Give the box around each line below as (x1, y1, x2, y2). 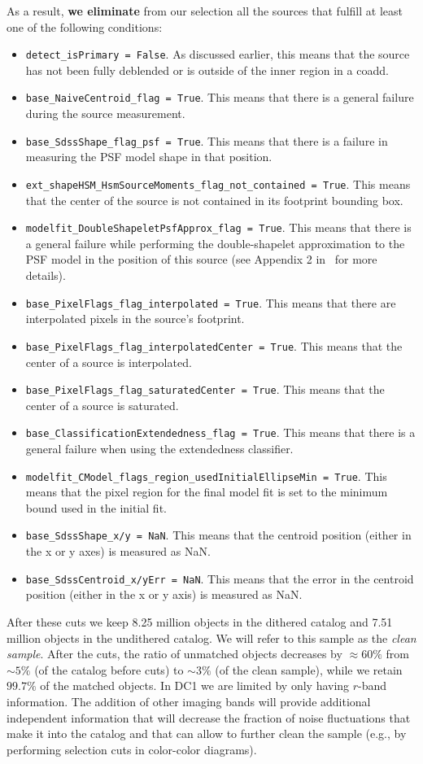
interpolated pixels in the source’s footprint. (25, 310, 245, 327)
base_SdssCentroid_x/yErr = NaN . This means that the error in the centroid (25, 570, 414, 587)
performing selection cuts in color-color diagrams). (7, 740, 257, 757)
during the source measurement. (25, 105, 185, 122)
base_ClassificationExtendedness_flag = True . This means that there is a (25, 424, 416, 441)
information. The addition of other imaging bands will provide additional (7, 692, 371, 709)
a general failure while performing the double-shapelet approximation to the (25, 234, 405, 251)
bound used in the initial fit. (25, 499, 167, 516)
